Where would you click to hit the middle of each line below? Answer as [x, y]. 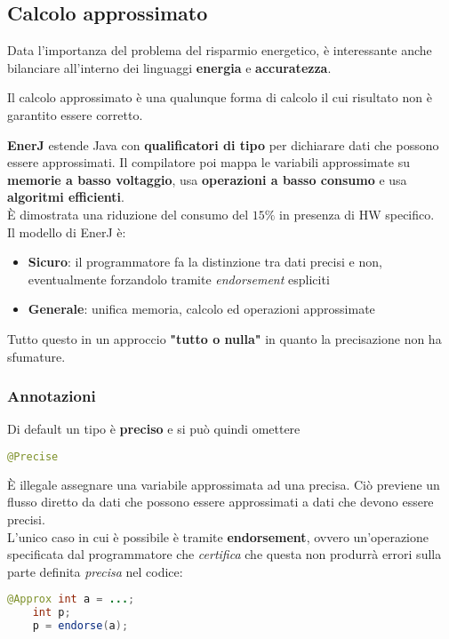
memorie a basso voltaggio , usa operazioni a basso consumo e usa [207, 179]
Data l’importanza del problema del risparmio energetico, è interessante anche [220, 50]
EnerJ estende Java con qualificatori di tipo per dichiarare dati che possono [223, 144]
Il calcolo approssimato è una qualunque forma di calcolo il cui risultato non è [220, 97]
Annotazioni [52, 396]
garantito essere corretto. [75, 114]
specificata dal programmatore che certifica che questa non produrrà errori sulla [224, 554]
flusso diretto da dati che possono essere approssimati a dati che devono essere [220, 502]
